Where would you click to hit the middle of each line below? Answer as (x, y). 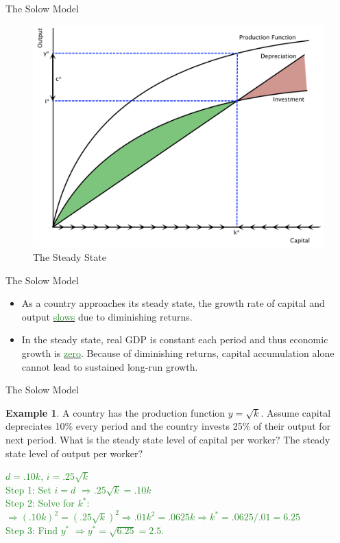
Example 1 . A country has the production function (116, 412)
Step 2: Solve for (40, 503)
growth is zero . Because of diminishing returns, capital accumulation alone (178, 353)
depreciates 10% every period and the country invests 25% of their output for (168, 426)
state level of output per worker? (74, 453)
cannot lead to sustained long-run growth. (110, 366)
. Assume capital (296, 412)
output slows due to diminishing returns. (107, 316)
